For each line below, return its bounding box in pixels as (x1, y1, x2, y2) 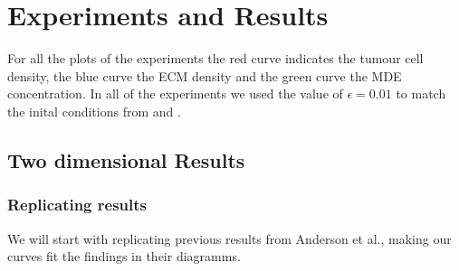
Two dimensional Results (7, 145, 245, 173)
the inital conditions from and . (7, 101, 181, 120)
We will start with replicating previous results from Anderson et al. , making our (7, 229, 452, 248)
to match (396, 84, 446, 103)
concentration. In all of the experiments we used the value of (7, 84, 343, 103)
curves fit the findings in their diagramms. (7, 247, 241, 266)
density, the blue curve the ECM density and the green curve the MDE (7, 66, 402, 85)
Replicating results (7, 193, 148, 216)
